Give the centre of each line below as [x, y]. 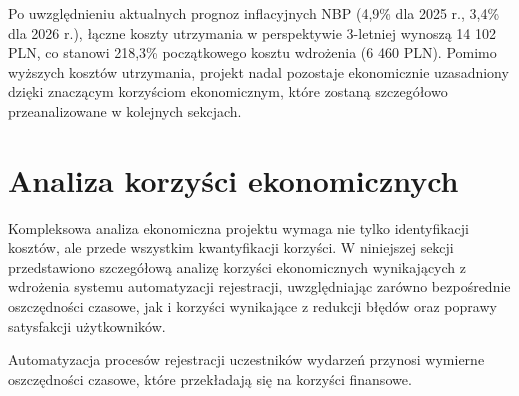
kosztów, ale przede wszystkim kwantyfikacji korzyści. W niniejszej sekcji [231, 247]
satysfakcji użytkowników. [87, 325]
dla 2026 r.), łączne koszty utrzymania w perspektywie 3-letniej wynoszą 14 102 [252, 32]
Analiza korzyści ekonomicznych [233, 179]
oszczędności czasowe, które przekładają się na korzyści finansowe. [210, 378]
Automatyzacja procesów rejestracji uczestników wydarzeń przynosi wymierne [246, 359]
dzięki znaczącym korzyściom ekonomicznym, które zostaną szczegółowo [228, 91]
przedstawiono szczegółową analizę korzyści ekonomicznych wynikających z [237, 266]
